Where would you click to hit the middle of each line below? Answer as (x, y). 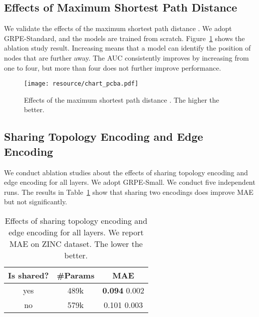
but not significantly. (36, 202)
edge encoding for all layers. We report (76, 232)
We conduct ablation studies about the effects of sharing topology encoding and (126, 172)
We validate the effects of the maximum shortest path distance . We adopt (118, 28)
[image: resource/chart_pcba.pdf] (81, 84)
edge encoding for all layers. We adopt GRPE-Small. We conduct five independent (130, 182)
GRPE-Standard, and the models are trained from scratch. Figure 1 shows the (125, 38)
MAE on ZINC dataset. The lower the (76, 243)
